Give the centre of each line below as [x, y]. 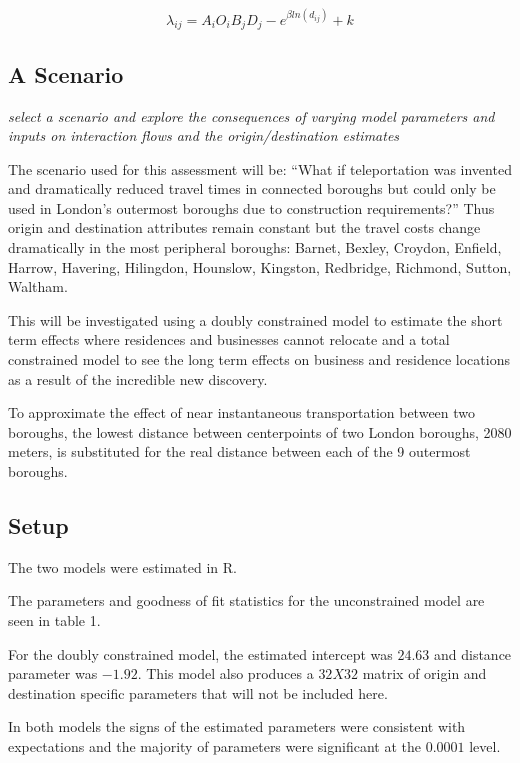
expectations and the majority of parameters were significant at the [214, 745]
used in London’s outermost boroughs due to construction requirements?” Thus [251, 207]
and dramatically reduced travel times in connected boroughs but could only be [252, 188]
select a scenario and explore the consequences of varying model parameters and [251, 115]
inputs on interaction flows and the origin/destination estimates [204, 135]
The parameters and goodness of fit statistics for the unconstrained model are [246, 600]
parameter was [53, 673]
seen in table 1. [54, 619]
